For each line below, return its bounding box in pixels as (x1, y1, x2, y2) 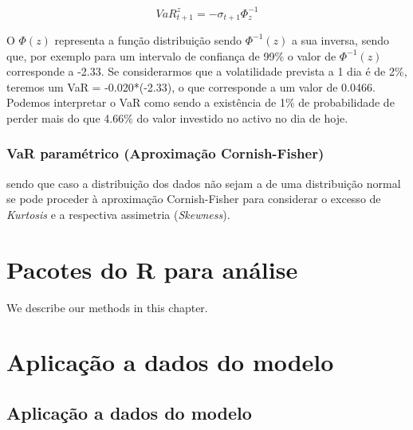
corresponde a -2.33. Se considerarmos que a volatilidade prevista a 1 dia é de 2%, (6, 63, 407, 80)
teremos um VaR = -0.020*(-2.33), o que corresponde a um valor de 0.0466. (6, 78, 376, 95)
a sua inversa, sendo (291, 31, 389, 48)
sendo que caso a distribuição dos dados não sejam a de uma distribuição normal (6, 174, 401, 191)
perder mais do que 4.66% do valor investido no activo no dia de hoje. (6, 109, 348, 126)
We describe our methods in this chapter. (6, 299, 208, 315)
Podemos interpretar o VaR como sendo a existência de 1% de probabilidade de (6, 94, 395, 111)
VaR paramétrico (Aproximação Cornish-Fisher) (6, 143, 324, 163)
